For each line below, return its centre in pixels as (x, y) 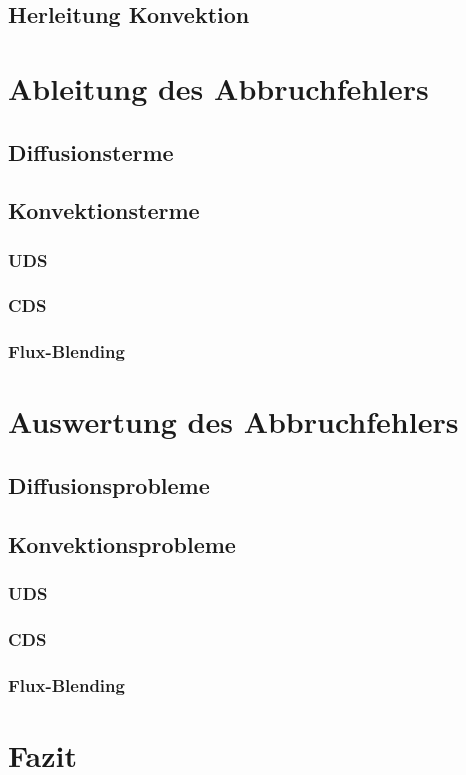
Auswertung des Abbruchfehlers (233, 421)
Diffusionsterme (91, 151)
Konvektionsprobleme (122, 543)
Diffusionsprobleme (109, 485)
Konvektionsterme (104, 210)
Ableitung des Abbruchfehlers (218, 87)
